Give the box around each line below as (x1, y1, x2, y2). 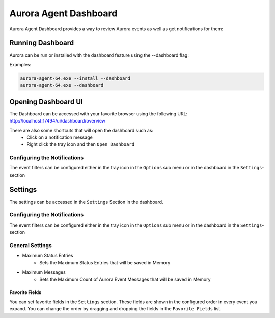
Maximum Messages (22, 269, 66, 275)
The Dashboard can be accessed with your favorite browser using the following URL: (9, 110, 188, 117)
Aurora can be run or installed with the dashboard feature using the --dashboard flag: (9, 52, 189, 58)
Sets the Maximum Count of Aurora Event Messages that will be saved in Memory (39, 276, 211, 282)
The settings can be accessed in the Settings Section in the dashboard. (9, 199, 163, 205)
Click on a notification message (26, 134, 93, 140)
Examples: (9, 61, 32, 67)
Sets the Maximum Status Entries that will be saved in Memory (39, 259, 171, 265)
